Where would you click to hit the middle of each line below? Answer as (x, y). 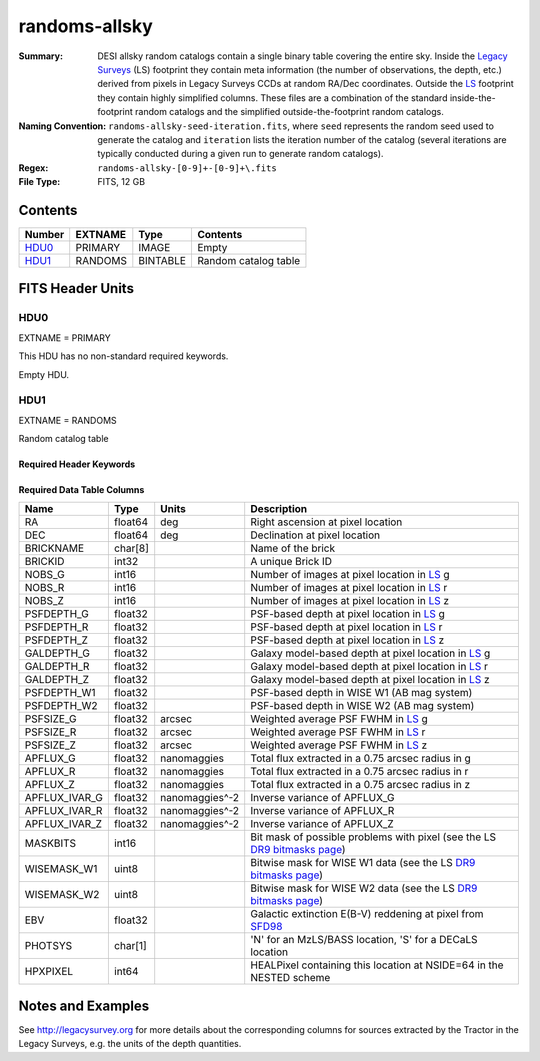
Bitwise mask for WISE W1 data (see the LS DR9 (363, 863)
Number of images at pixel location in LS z (350, 601)
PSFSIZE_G (50, 719)
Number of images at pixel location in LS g (350, 575)
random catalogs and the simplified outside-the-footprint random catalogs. (290, 112)
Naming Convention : (62, 126)
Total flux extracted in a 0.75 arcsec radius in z (360, 785)
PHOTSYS (48, 946)
